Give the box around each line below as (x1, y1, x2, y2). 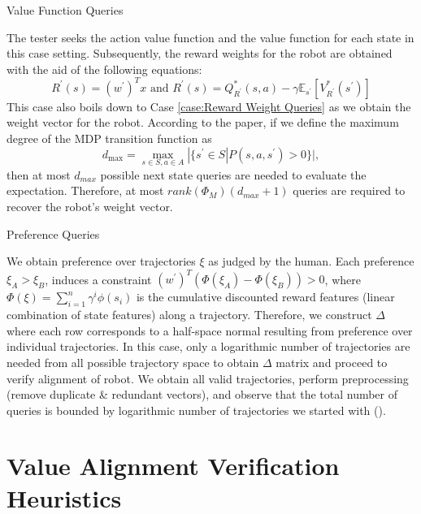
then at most (7, 166, 71, 183)
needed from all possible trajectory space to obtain (7, 353, 259, 370)
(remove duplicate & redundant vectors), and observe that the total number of (7, 386, 398, 403)
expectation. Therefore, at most (7, 182, 164, 199)
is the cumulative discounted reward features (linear (136, 288, 395, 305)
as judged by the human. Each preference (208, 253, 414, 270)
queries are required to (293, 182, 406, 199)
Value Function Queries (7, 2, 124, 18)
